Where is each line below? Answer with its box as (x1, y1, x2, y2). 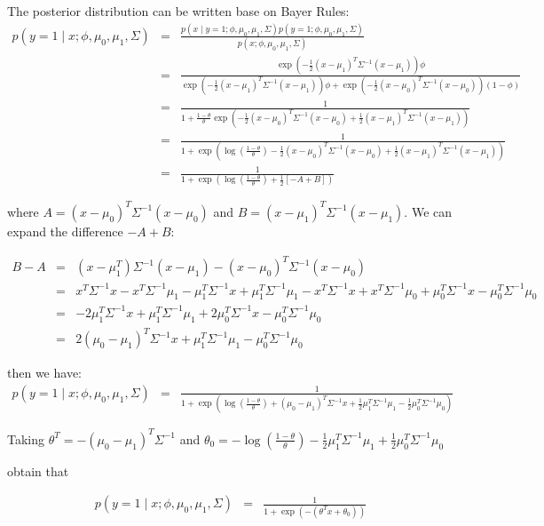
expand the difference (7, 221, 123, 240)
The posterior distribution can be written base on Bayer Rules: (7, 2, 350, 20)
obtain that (7, 461, 69, 480)
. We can (404, 202, 453, 220)
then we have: (7, 363, 82, 382)
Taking (7, 429, 45, 448)
